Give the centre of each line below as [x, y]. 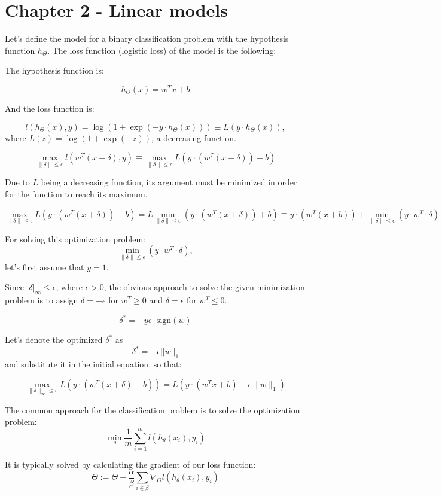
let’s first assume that [45, 267]
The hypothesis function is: [54, 70]
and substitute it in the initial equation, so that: [93, 363]
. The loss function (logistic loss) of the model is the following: [162, 50]
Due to [17, 182]
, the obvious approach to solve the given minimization [204, 287]
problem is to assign [42, 300]
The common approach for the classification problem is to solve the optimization [153, 410]
